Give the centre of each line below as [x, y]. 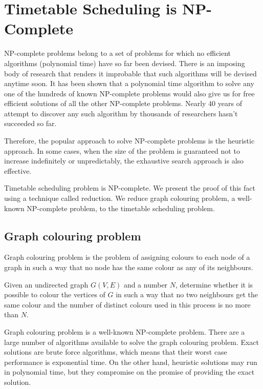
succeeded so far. [30, 123]
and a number [146, 284]
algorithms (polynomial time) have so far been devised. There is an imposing [125, 63]
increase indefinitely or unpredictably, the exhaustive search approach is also [124, 161]
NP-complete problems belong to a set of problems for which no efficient [118, 53]
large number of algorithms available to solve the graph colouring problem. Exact [131, 342]
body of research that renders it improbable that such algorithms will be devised [130, 73]
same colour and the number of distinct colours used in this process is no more [127, 304]
